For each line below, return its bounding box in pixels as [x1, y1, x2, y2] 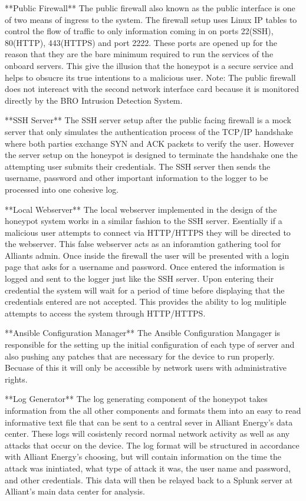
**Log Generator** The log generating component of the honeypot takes [5, 393, 268, 405]
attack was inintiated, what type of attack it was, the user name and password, [5, 462, 291, 474]
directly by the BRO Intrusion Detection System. [5, 94, 183, 106]
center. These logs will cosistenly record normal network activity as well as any [5, 427, 290, 440]
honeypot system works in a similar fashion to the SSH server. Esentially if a [5, 215, 282, 227]
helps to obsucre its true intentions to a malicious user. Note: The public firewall [5, 71, 296, 83]
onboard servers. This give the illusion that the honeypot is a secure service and [5, 59, 294, 71]
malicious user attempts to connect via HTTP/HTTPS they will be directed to [5, 226, 291, 238]
